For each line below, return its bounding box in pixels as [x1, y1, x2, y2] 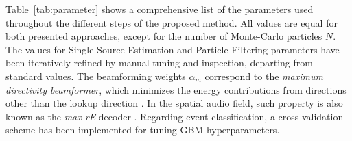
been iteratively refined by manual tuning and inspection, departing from [5, 55, 313, 70]
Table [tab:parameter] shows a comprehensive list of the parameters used [5, 2, 314, 16]
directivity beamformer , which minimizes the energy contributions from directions [5, 82, 347, 97]
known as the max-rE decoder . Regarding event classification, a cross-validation [5, 109, 344, 123]
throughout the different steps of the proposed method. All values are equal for [5, 15, 338, 29]
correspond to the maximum [204, 68, 323, 83]
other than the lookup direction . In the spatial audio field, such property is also [5, 96, 343, 110]
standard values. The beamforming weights [5, 68, 186, 83]
